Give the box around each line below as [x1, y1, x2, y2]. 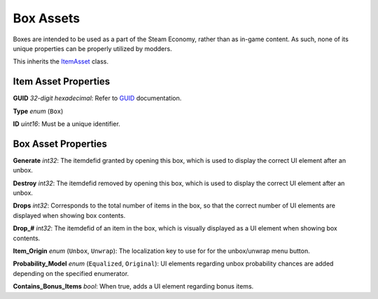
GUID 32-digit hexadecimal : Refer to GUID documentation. [13, 94, 182, 103]
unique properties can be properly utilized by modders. [13, 44, 172, 52]
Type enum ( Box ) [13, 107, 64, 115]
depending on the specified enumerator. [13, 269, 129, 277]
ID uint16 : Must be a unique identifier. [13, 119, 120, 129]
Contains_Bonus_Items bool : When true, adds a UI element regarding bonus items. [13, 282, 254, 291]
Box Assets [13, 10, 80, 26]
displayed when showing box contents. [13, 211, 126, 219]
